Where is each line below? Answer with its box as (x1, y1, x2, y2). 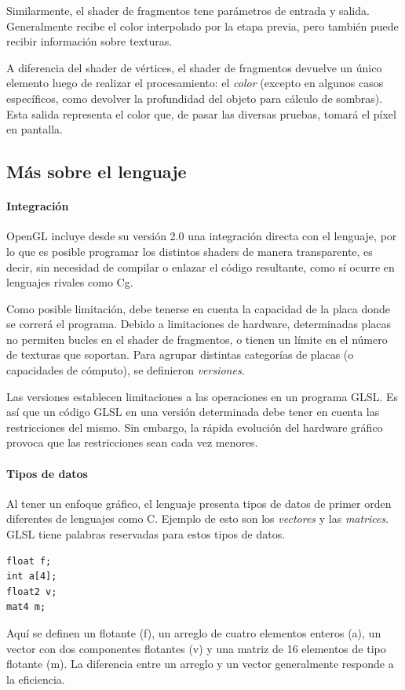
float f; (6, 555, 52, 567)
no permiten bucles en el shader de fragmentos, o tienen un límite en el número (6, 330, 388, 347)
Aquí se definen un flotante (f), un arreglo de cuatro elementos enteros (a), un (6, 625, 381, 641)
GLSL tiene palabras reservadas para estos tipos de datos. (6, 526, 286, 542)
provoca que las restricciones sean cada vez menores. (6, 434, 258, 451)
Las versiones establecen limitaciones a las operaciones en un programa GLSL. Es (6, 388, 398, 404)
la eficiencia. (6, 670, 65, 687)
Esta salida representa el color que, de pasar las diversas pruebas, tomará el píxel (6, 105, 396, 122)
